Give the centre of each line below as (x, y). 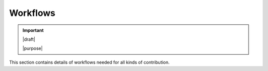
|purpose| (33, 48)
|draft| (29, 39)
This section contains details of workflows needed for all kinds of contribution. (89, 62)
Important (33, 30)
